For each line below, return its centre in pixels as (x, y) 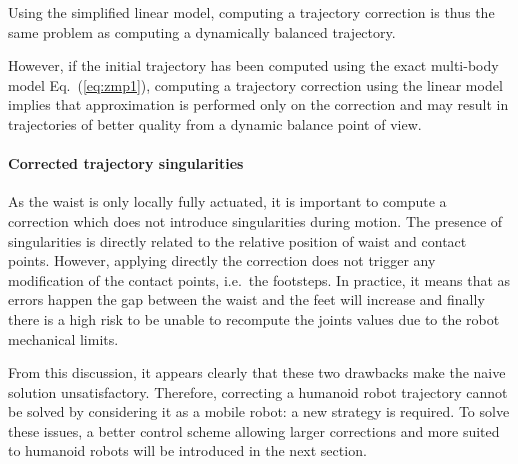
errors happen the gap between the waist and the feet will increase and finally (246, 299)
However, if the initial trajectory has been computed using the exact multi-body (253, 65)
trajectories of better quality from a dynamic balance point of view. (215, 123)
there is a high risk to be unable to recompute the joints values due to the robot (254, 318)
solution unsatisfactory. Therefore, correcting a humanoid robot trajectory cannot (258, 391)
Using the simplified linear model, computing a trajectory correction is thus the (251, 12)
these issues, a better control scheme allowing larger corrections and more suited (254, 430)
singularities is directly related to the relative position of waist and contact (237, 240)
